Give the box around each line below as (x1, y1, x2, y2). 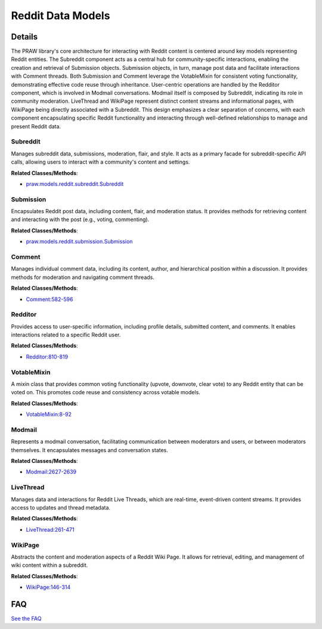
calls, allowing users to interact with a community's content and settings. (11, 158, 190, 165)
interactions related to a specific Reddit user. (11, 332, 121, 339)
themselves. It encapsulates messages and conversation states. (11, 446, 168, 453)
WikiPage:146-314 (26, 584, 71, 591)
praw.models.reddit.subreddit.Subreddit (26, 180, 124, 188)
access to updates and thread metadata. (11, 504, 110, 511)
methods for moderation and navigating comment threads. (11, 274, 155, 281)
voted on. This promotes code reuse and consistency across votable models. (11, 389, 201, 396)
